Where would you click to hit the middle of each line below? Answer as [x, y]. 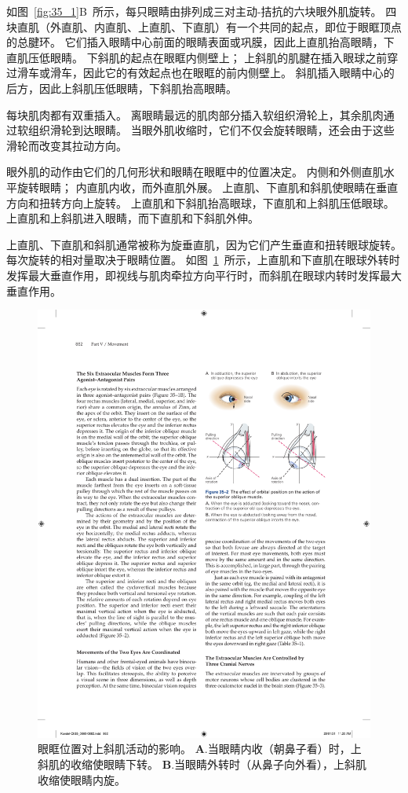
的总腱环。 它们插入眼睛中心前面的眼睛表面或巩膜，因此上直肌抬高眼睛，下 [200, 42]
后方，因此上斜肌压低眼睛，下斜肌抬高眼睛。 [122, 88]
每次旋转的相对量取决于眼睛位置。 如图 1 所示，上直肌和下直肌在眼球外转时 [203, 260]
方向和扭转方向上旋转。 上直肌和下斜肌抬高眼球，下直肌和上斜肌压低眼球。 [200, 202]
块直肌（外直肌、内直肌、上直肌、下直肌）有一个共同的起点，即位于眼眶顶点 [204, 26]
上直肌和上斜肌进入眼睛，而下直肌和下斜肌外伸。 [133, 218]
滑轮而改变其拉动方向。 [67, 145]
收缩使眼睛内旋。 [82, 779]
